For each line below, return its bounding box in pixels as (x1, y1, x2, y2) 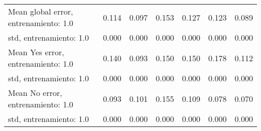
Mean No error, (8, 87, 62, 98)
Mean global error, (8, 6, 73, 17)
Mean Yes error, (8, 46, 64, 58)
